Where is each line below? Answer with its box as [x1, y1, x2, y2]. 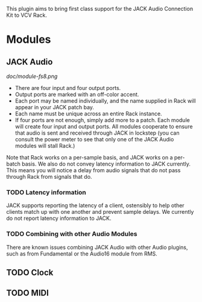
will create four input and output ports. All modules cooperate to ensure [14, 123, 193, 130]
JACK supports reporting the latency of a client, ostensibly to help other [6, 202, 185, 209]
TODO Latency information [6, 188, 86, 196]
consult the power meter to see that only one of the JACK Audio [14, 136, 174, 143]
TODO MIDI [6, 288, 49, 298]
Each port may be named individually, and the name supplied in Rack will [14, 97, 196, 104]
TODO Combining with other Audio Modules [6, 230, 137, 238]
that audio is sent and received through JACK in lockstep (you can [14, 129, 180, 137]
